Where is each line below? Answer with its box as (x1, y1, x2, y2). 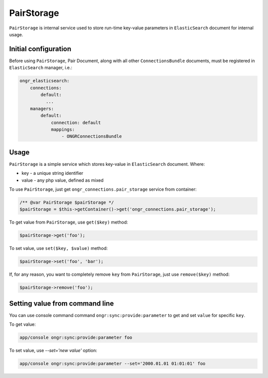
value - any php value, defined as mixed (21, 177, 104, 183)
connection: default (51, 120, 101, 125)
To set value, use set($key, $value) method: (9, 245, 108, 251)
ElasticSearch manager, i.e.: (9, 65, 72, 71)
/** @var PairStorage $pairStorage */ (19, 200, 114, 205)
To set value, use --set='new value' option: (9, 348, 97, 354)
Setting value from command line (9, 299, 114, 307)
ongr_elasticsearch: (19, 78, 69, 84)
